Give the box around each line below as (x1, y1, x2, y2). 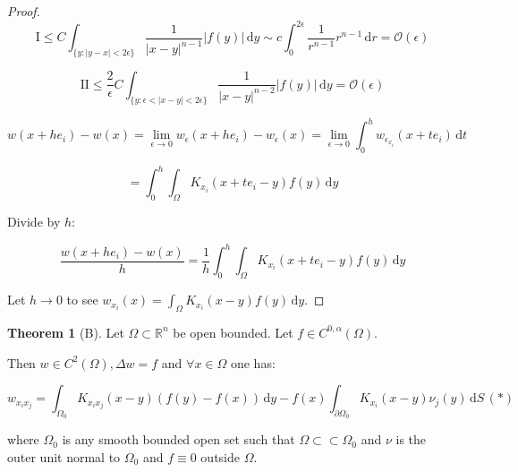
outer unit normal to (7, 447, 121, 466)
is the (395, 430, 427, 449)
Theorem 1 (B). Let (7, 322, 124, 341)
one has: (230, 353, 276, 372)
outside (200, 447, 241, 466)
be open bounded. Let (173, 322, 293, 341)
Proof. (7, 2, 40, 20)
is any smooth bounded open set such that (62, 430, 295, 449)
